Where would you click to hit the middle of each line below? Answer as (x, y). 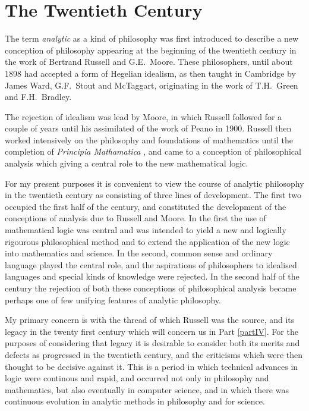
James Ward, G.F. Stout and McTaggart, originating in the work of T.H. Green (152, 85)
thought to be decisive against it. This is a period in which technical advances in (152, 366)
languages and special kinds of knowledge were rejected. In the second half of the (152, 276)
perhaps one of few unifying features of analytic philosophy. (113, 299)
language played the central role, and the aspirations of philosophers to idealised (151, 264)
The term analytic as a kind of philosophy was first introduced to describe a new (152, 38)
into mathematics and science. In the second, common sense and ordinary (139, 253)
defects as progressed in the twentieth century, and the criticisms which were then (154, 354)
